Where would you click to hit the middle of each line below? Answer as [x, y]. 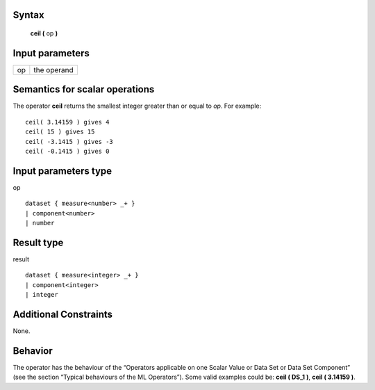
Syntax [28, 15]
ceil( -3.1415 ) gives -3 [69, 141]
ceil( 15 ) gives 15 [60, 132]
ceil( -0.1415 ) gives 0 [67, 151]
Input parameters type [62, 171]
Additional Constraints [63, 314]
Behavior [33, 351]
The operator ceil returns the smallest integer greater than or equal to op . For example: [137, 106]
